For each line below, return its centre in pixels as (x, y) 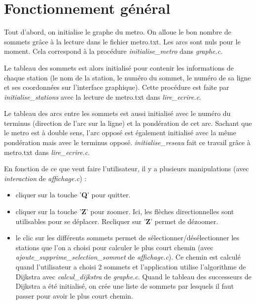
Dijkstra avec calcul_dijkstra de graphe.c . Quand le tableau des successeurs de (133, 276)
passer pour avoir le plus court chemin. (74, 295)
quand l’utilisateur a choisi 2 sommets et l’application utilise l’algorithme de (131, 266)
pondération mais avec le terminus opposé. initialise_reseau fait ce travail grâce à (127, 142)
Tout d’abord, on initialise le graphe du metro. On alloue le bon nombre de (118, 32)
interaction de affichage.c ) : (45, 178)
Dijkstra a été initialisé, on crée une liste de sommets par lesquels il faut (125, 286)
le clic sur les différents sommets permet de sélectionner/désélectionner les (127, 238)
